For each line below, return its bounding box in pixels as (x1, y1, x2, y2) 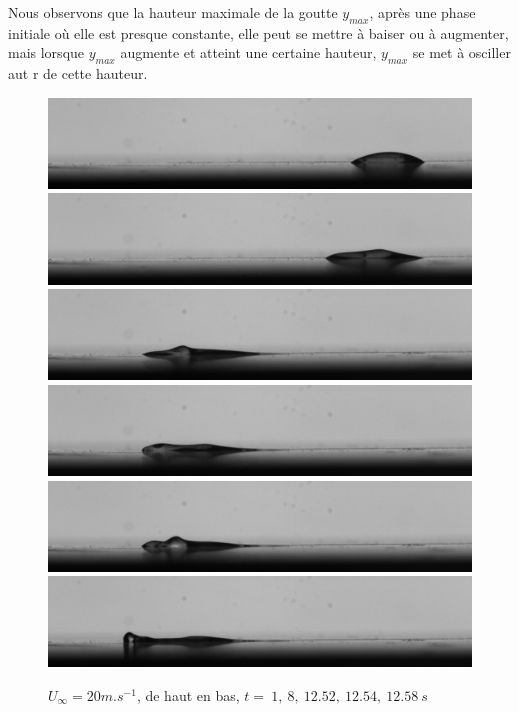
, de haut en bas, (136, 684, 240, 705)
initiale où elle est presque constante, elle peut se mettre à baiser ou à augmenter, (8, 22, 509, 43)
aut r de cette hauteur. (8, 63, 148, 84)
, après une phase (369, 2, 476, 22)
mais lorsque (8, 42, 85, 63)
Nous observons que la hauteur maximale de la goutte (8, 2, 338, 22)
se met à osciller (412, 42, 511, 63)
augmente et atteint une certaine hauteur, (120, 42, 377, 63)
